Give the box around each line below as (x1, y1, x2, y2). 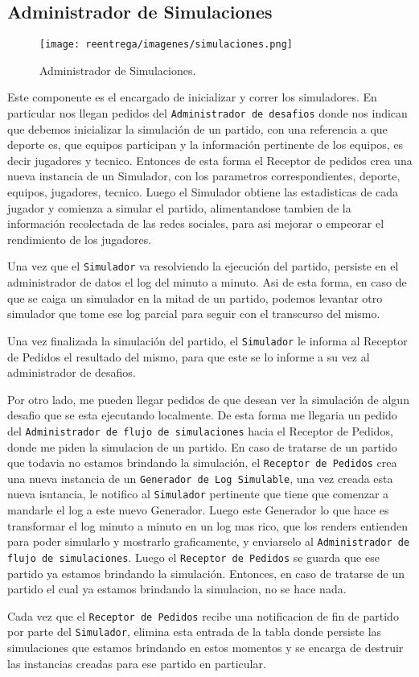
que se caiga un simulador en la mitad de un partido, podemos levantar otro (7, 289, 383, 306)
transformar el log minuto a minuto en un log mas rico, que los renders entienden (7, 517, 408, 534)
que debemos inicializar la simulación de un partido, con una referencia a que (7, 120, 388, 137)
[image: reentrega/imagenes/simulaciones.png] (39, 39, 293, 51)
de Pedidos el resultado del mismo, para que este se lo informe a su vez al (7, 348, 370, 365)
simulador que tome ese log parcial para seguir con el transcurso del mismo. (7, 305, 380, 322)
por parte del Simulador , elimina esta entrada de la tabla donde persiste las (7, 623, 382, 640)
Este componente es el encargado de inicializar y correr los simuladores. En (7, 89, 377, 105)
